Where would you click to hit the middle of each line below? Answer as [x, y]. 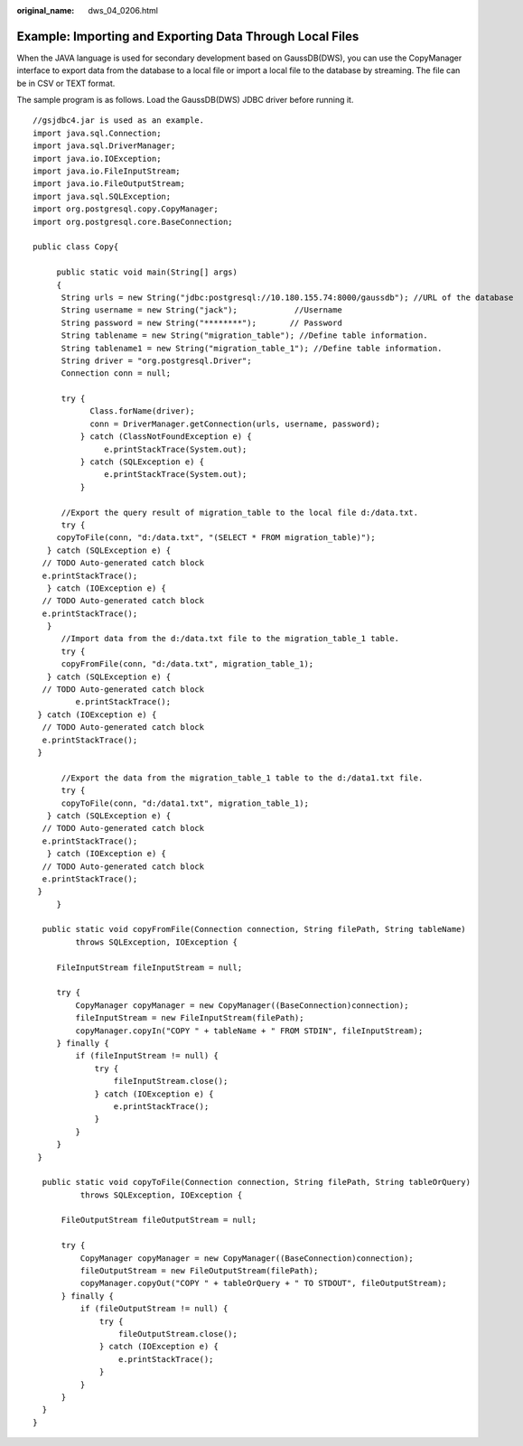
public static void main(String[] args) [147, 272]
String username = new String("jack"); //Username [201, 310]
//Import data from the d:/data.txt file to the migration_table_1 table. [230, 639]
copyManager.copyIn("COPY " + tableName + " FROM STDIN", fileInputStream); [249, 1031]
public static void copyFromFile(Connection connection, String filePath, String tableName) [254, 929]
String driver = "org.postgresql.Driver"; [156, 360]
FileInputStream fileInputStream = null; [149, 967]
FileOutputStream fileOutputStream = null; [159, 1220]
